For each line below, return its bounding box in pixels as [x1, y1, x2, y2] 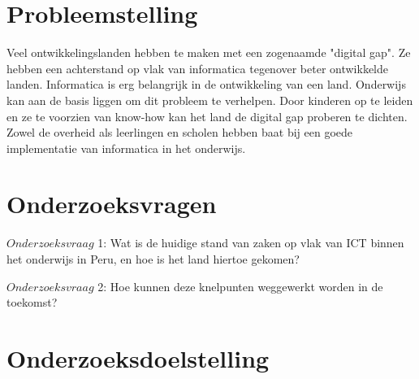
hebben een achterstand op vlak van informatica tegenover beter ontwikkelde [6, 59, 389, 76]
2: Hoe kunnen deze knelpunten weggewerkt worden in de [97, 277, 383, 294]
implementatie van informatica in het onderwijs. [6, 139, 246, 156]
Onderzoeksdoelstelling [6, 341, 270, 374]
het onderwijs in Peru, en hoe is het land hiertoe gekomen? [6, 250, 300, 267]
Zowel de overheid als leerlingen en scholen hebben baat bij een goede [6, 124, 353, 141]
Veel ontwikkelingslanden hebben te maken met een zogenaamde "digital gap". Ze [6, 44, 411, 61]
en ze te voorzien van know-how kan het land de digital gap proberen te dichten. [6, 107, 408, 124]
